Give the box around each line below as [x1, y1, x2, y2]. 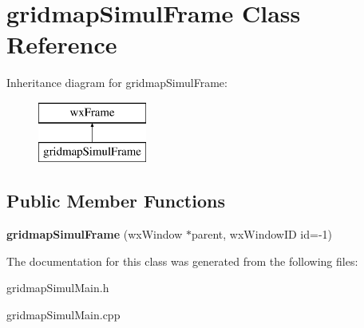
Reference [6, 28, 117, 61]
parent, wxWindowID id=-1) [191, 226, 333, 243]
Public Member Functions [6, 188, 225, 213]
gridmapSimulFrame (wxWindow [6, 226, 183, 243]
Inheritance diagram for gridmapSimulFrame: [6, 74, 227, 91]
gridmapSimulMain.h [6, 279, 109, 296]
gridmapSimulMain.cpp [6, 306, 121, 323]
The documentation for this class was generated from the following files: [6, 252, 358, 269]
